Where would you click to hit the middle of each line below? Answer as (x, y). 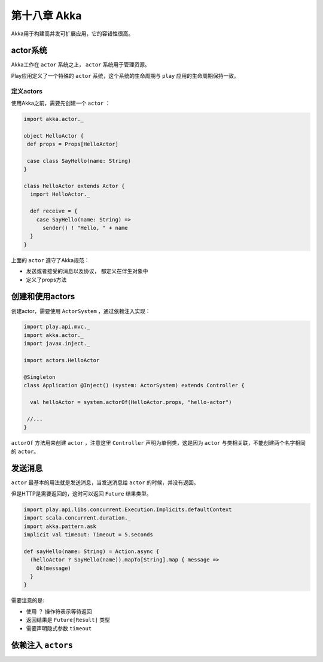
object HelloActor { (54, 136)
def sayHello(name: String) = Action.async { (92, 551)
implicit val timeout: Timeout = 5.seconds (89, 535)
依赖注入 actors (42, 646)
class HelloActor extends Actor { (74, 186)
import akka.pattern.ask (60, 526)
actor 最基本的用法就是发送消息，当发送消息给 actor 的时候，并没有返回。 (105, 482)
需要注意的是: (28, 600)
